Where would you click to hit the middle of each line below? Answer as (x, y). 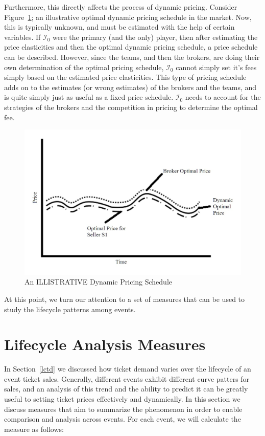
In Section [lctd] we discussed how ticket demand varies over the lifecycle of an (128, 369)
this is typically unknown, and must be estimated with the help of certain (119, 27)
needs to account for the (223, 97)
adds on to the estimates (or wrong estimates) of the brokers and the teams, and (130, 87)
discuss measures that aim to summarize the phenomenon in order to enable (123, 409)
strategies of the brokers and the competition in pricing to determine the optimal (131, 107)
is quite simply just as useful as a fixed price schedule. (89, 97)
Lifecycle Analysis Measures (105, 344)
